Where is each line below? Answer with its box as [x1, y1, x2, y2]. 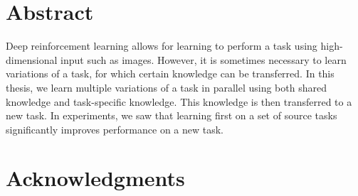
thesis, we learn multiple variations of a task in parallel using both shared [6, 80, 327, 94]
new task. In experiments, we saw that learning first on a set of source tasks [6, 108, 337, 123]
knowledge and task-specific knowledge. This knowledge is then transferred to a [6, 94, 352, 109]
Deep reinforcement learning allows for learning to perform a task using [6, 38, 317, 53]
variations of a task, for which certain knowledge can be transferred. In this [6, 66, 335, 81]
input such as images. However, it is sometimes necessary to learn [60, 52, 347, 67]
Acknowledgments [6, 163, 185, 192]
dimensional [6, 52, 58, 67]
